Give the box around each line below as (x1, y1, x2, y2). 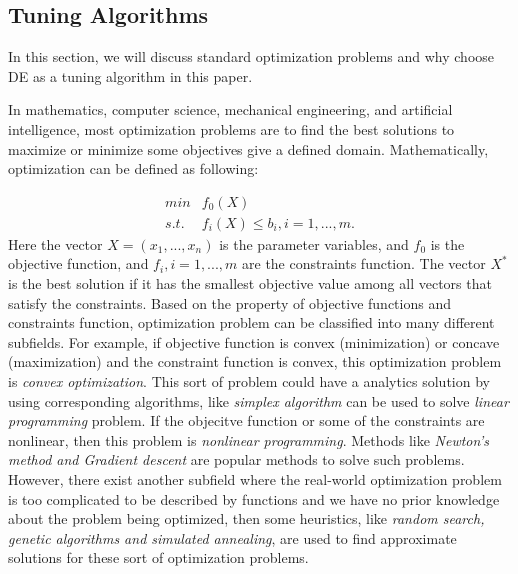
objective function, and (8, 253, 149, 274)
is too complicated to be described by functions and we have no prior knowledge (8, 488, 500, 509)
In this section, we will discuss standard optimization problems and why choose (8, 46, 495, 67)
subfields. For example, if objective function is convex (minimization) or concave (8, 331, 500, 352)
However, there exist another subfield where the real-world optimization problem (8, 468, 502, 489)
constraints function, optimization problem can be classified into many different (8, 312, 495, 333)
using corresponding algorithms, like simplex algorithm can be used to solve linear (8, 390, 509, 411)
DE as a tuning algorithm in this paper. (8, 65, 253, 86)
